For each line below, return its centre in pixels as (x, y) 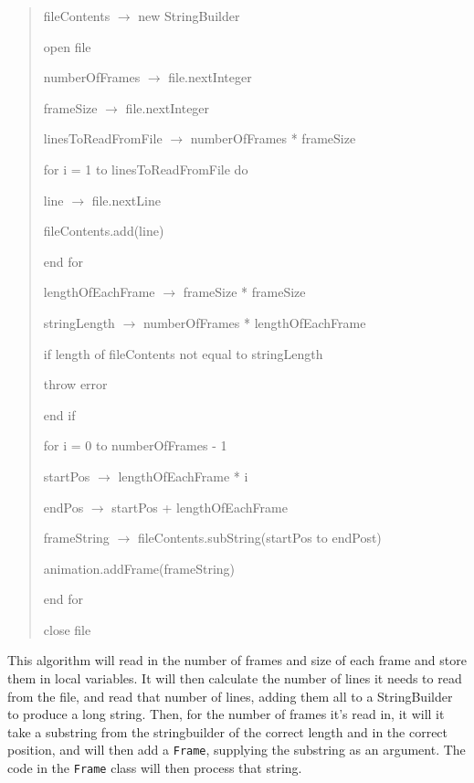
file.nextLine (126, 200)
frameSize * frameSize (244, 292)
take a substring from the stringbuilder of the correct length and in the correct (228, 731)
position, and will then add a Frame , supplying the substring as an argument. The (237, 750)
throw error (75, 384)
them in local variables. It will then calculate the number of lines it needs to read (235, 678)
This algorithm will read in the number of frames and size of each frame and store (237, 660)
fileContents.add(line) (104, 231)
